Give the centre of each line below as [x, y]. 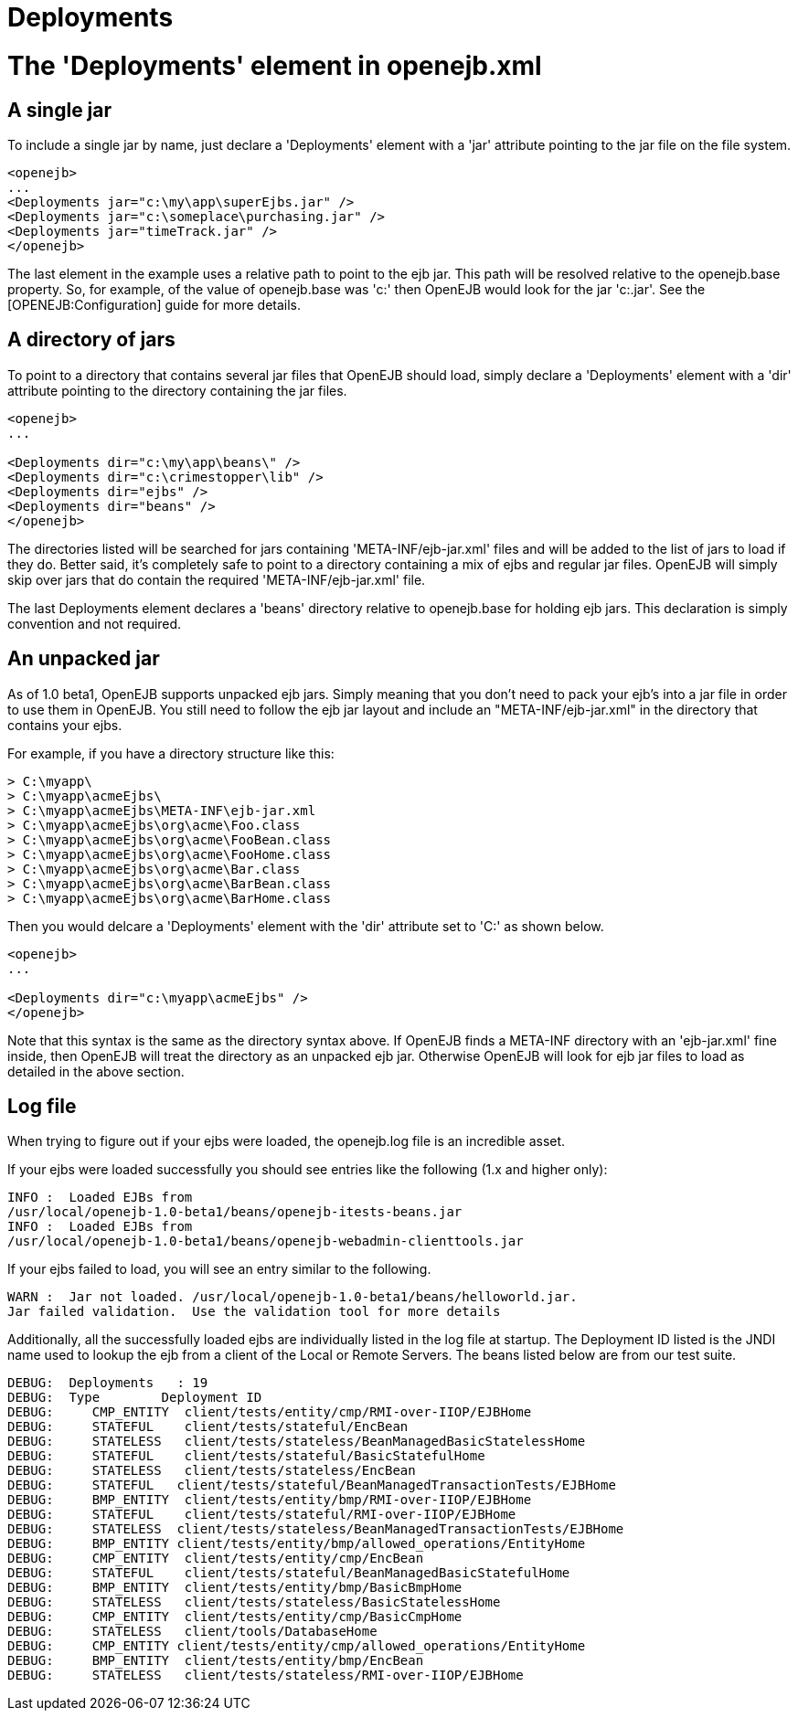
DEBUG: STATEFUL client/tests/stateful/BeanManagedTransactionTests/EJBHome [312, 1485]
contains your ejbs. [65, 725]
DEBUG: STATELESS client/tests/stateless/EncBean [212, 1471]
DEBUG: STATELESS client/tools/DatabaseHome [192, 1632]
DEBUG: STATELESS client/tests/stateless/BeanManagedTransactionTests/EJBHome [316, 1529]
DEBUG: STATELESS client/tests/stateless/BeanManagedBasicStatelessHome [297, 1442]
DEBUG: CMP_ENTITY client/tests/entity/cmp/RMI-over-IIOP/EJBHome [270, 1412]
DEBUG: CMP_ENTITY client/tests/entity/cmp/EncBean [216, 1559]
